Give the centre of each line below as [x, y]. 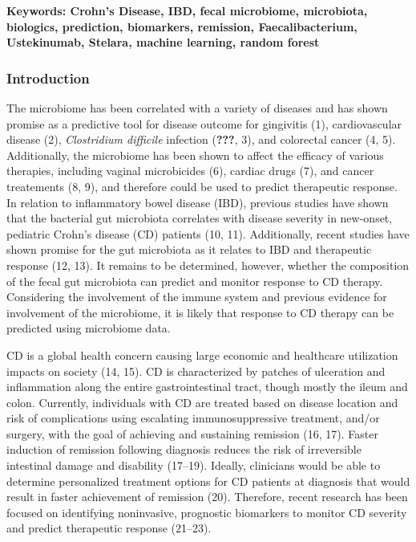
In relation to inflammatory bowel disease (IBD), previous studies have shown [198, 202]
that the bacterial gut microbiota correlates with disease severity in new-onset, [200, 218]
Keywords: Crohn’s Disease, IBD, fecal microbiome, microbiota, [187, 10]
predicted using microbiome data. [89, 328]
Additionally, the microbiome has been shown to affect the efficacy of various [195, 155]
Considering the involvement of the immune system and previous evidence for [197, 297]
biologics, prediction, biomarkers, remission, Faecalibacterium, [182, 26]
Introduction [48, 77]
